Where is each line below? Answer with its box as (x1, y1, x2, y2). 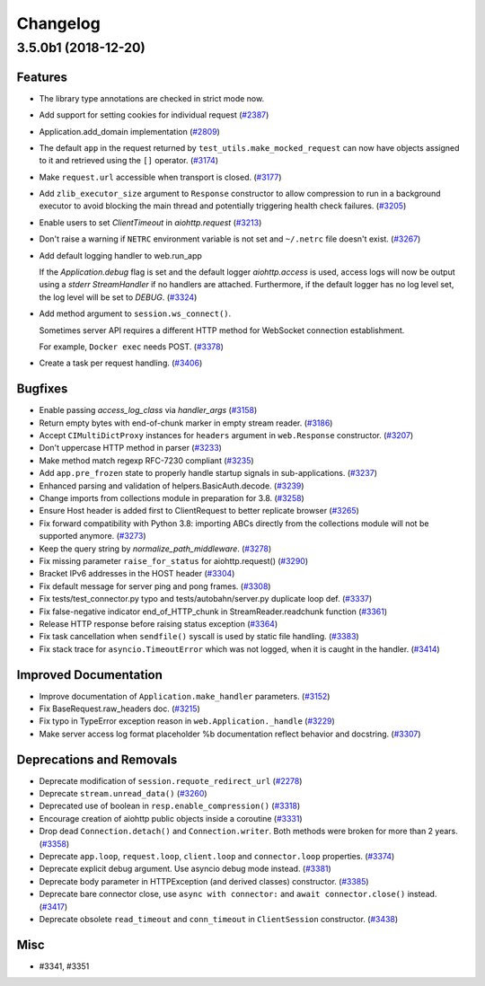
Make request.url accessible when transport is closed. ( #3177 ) (39, 172, 282, 182)
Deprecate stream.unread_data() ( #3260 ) (39, 788, 207, 799)
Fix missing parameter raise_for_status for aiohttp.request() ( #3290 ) (39, 555, 309, 566)
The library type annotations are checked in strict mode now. (39, 92, 265, 103)
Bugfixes (16, 382, 68, 397)
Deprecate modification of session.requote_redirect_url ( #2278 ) (39, 775, 303, 786)
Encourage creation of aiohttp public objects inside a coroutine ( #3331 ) (39, 813, 303, 823)
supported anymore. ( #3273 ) (39, 531, 147, 541)
